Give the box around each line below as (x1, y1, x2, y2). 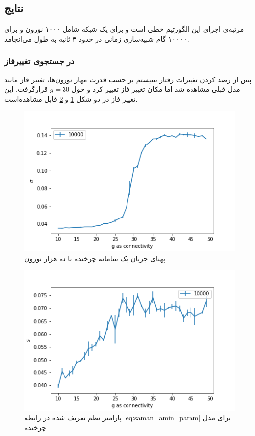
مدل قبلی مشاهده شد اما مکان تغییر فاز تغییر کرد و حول (71, 84, 240, 94)
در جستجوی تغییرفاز (4, 55, 75, 67)
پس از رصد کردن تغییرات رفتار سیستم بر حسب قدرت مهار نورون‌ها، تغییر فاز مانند (4, 74, 252, 84)
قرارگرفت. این (4, 84, 48, 94)
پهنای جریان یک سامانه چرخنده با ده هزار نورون (24, 253, 165, 263)
